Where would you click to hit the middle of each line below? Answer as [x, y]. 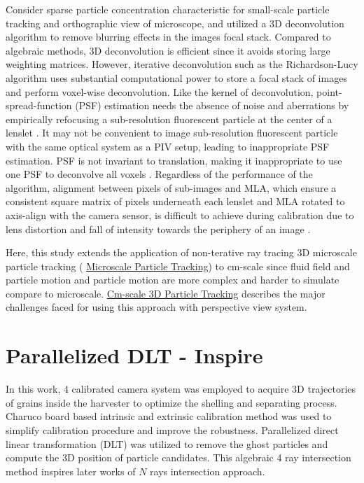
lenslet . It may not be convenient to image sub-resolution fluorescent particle [172, 133]
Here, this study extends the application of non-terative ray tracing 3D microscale [181, 252]
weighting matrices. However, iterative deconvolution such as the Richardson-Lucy [182, 64]
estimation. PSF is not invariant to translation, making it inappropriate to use [174, 160]
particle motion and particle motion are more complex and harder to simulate [173, 280]
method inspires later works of [71, 471]
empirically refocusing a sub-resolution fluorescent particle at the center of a [169, 119]
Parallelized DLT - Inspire [134, 355]
